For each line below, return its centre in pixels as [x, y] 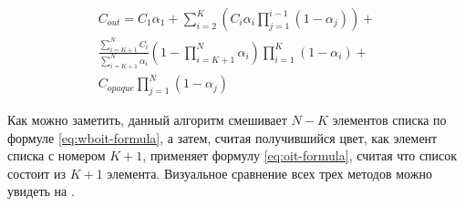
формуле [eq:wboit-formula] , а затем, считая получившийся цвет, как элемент [222, 137]
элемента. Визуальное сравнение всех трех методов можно [269, 173]
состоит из [37, 173]
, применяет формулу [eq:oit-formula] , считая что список [300, 155]
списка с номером [57, 155]
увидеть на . [41, 191]
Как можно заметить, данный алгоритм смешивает [147, 120]
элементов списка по [389, 120]
